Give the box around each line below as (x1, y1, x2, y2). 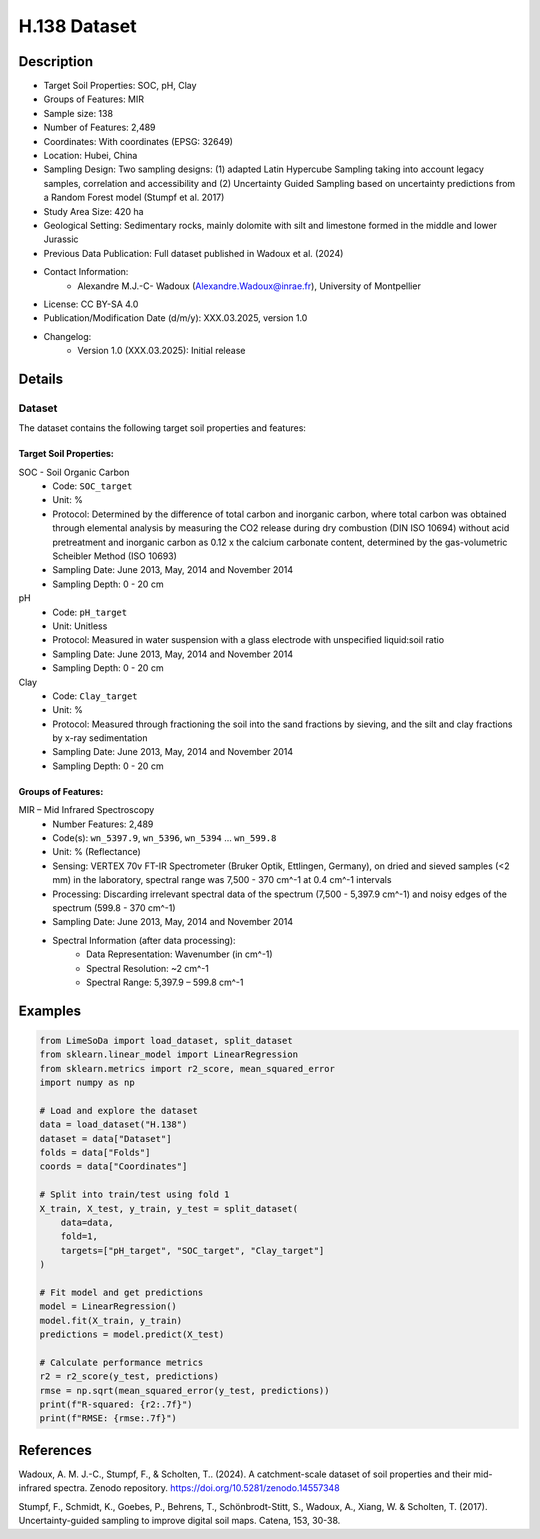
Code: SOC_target (52, 480, 133, 492)
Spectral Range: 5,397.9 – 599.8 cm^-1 (86, 976, 244, 988)
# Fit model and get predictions (39, 1286, 204, 1298)
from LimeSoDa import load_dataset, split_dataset (39, 1035, 294, 1046)
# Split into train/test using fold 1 (39, 1189, 230, 1200)
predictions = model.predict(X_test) (39, 1329, 225, 1340)
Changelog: (43, 330, 92, 342)
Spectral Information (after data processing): (52, 934, 236, 946)
